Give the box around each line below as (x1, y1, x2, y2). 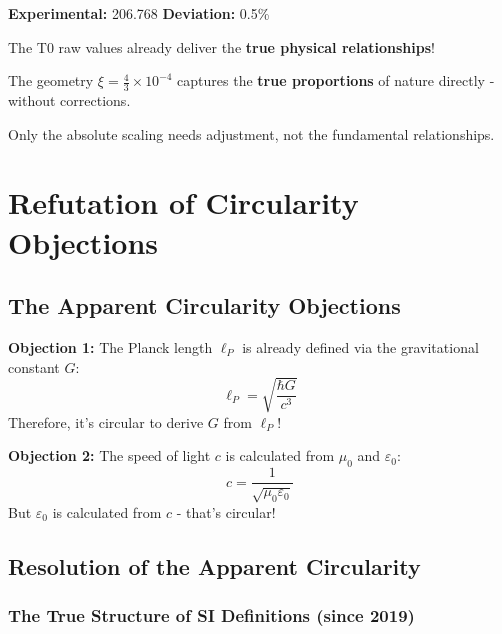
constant (8, 356, 60, 377)
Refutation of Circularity (8, 182, 359, 223)
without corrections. (8, 90, 131, 111)
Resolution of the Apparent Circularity (8, 550, 421, 581)
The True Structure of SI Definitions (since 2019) (8, 603, 415, 628)
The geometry (8, 70, 94, 91)
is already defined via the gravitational (242, 336, 479, 357)
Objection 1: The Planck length (8, 336, 213, 357)
